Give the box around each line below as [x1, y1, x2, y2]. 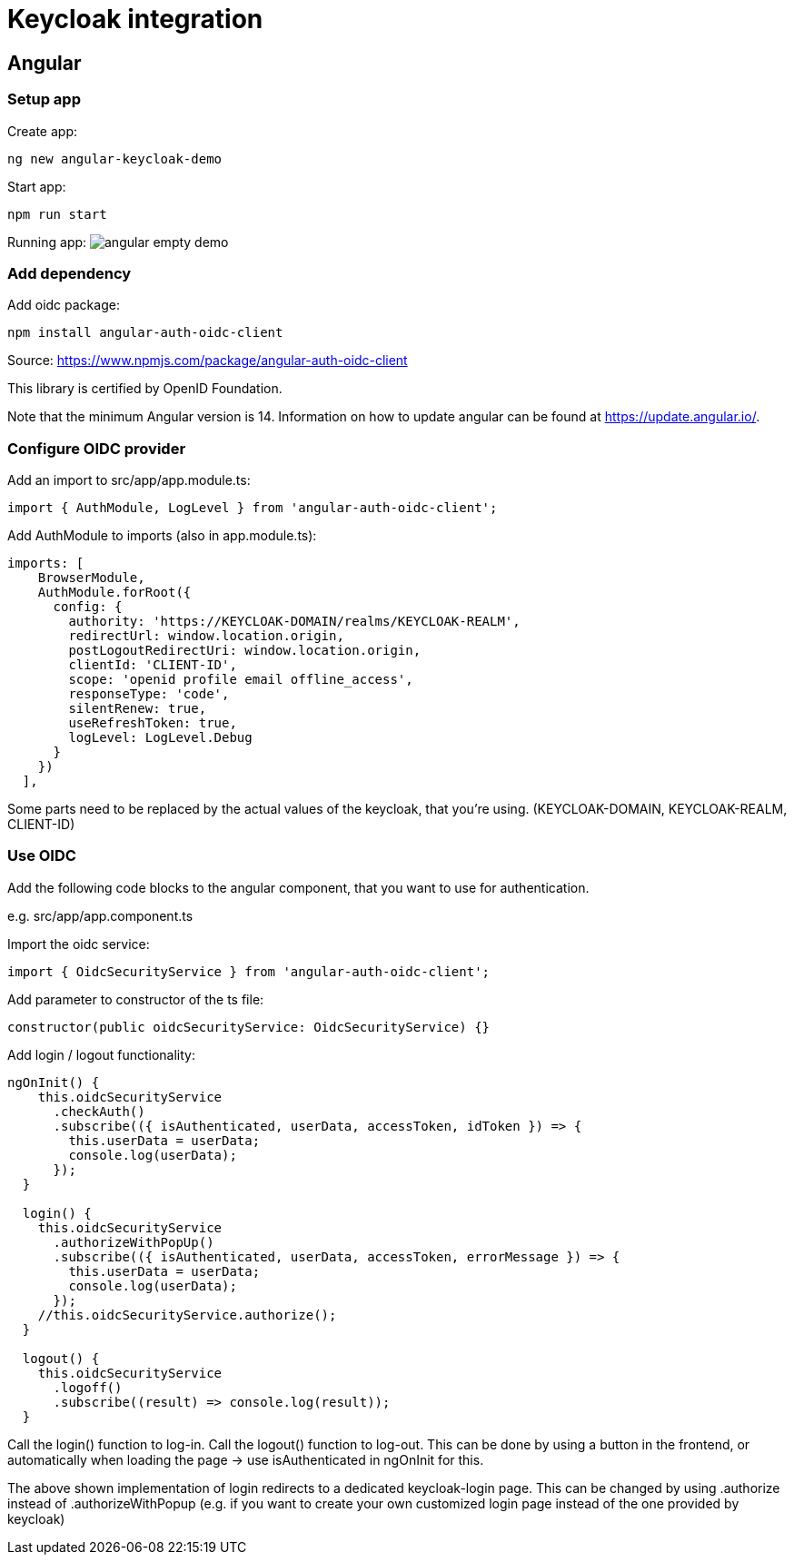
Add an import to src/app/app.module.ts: [7, 472, 251, 489]
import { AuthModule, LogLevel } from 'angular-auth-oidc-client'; [7, 500, 498, 516]
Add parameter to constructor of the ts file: [7, 991, 264, 1007]
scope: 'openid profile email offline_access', [68, 672, 413, 687]
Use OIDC [7, 846, 76, 865]
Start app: [7, 178, 66, 194]
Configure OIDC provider [7, 439, 186, 458]
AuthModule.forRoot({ [37, 585, 192, 600]
